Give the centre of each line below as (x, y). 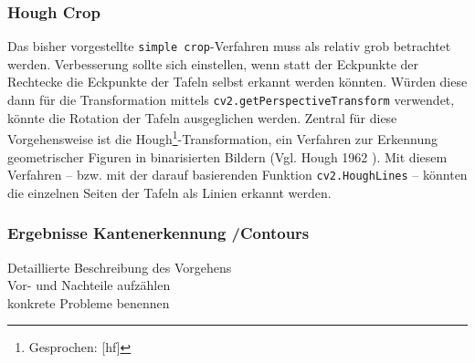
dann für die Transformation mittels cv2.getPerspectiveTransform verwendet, (231, 100)
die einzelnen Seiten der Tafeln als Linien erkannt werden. (169, 192)
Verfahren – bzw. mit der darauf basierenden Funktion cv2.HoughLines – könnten (237, 175)
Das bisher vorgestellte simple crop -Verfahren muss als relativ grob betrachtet (229, 46)
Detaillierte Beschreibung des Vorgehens (120, 267)
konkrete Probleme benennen (89, 302)
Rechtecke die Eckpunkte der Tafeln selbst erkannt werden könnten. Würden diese (237, 82)
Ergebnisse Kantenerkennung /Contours (158, 233)
